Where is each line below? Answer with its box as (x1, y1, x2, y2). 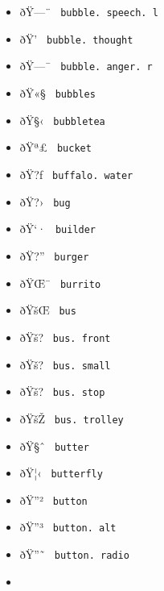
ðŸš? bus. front (19, 328, 111, 345)
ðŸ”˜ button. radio (19, 546, 129, 563)
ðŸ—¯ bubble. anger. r (19, 57, 153, 74)
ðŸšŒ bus (19, 302, 76, 318)
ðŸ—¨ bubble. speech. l (19, 3, 158, 19)
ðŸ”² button (19, 491, 88, 508)
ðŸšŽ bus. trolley (19, 410, 124, 427)
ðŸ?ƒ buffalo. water (19, 165, 133, 182)
